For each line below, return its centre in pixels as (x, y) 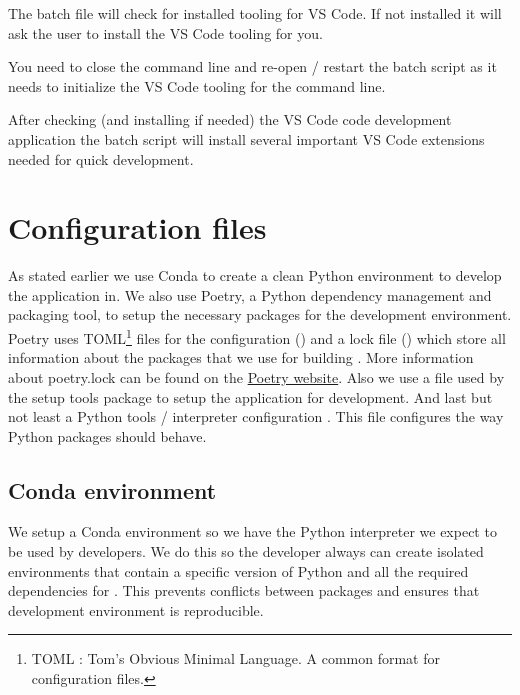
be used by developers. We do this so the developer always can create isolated (246, 551)
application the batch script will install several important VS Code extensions (246, 138)
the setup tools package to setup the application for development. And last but (250, 396)
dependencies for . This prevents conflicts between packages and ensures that (244, 590)
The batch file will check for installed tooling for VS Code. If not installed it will (255, 13)
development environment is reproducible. (136, 609)
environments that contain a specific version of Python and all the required (238, 570)
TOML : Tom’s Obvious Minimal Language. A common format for (235, 658)
